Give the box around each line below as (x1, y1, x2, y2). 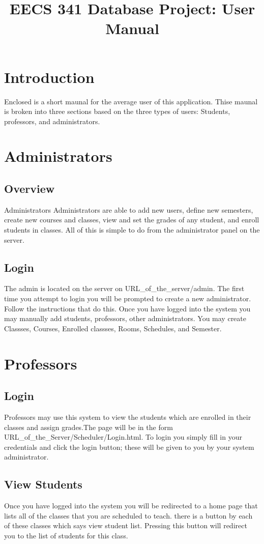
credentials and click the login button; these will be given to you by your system (4, 441, 254, 452)
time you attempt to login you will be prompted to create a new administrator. (4, 293, 251, 304)
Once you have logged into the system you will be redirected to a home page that (4, 500, 258, 511)
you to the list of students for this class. (4, 530, 128, 540)
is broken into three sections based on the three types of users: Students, (4, 106, 230, 117)
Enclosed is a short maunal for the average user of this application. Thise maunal (4, 96, 258, 106)
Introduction (4, 66, 95, 87)
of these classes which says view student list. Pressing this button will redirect (4, 520, 247, 531)
